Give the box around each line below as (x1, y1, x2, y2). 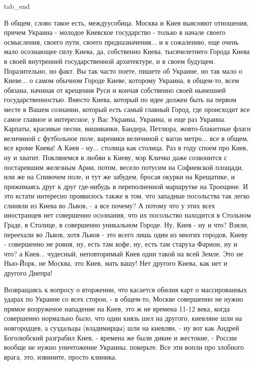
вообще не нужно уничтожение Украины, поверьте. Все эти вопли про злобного (4, 342, 244, 352)
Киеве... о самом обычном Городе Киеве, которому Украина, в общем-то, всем (4, 75, 239, 85)
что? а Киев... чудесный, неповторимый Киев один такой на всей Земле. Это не (4, 248, 243, 258)
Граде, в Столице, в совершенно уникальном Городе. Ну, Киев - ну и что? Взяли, (4, 220, 249, 230)
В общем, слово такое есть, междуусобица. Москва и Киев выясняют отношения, (4, 17, 249, 28)
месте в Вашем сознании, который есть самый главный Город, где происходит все (4, 104, 250, 114)
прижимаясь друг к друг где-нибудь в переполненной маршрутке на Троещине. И (4, 181, 248, 191)
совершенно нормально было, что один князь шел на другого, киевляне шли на (4, 313, 242, 323)
